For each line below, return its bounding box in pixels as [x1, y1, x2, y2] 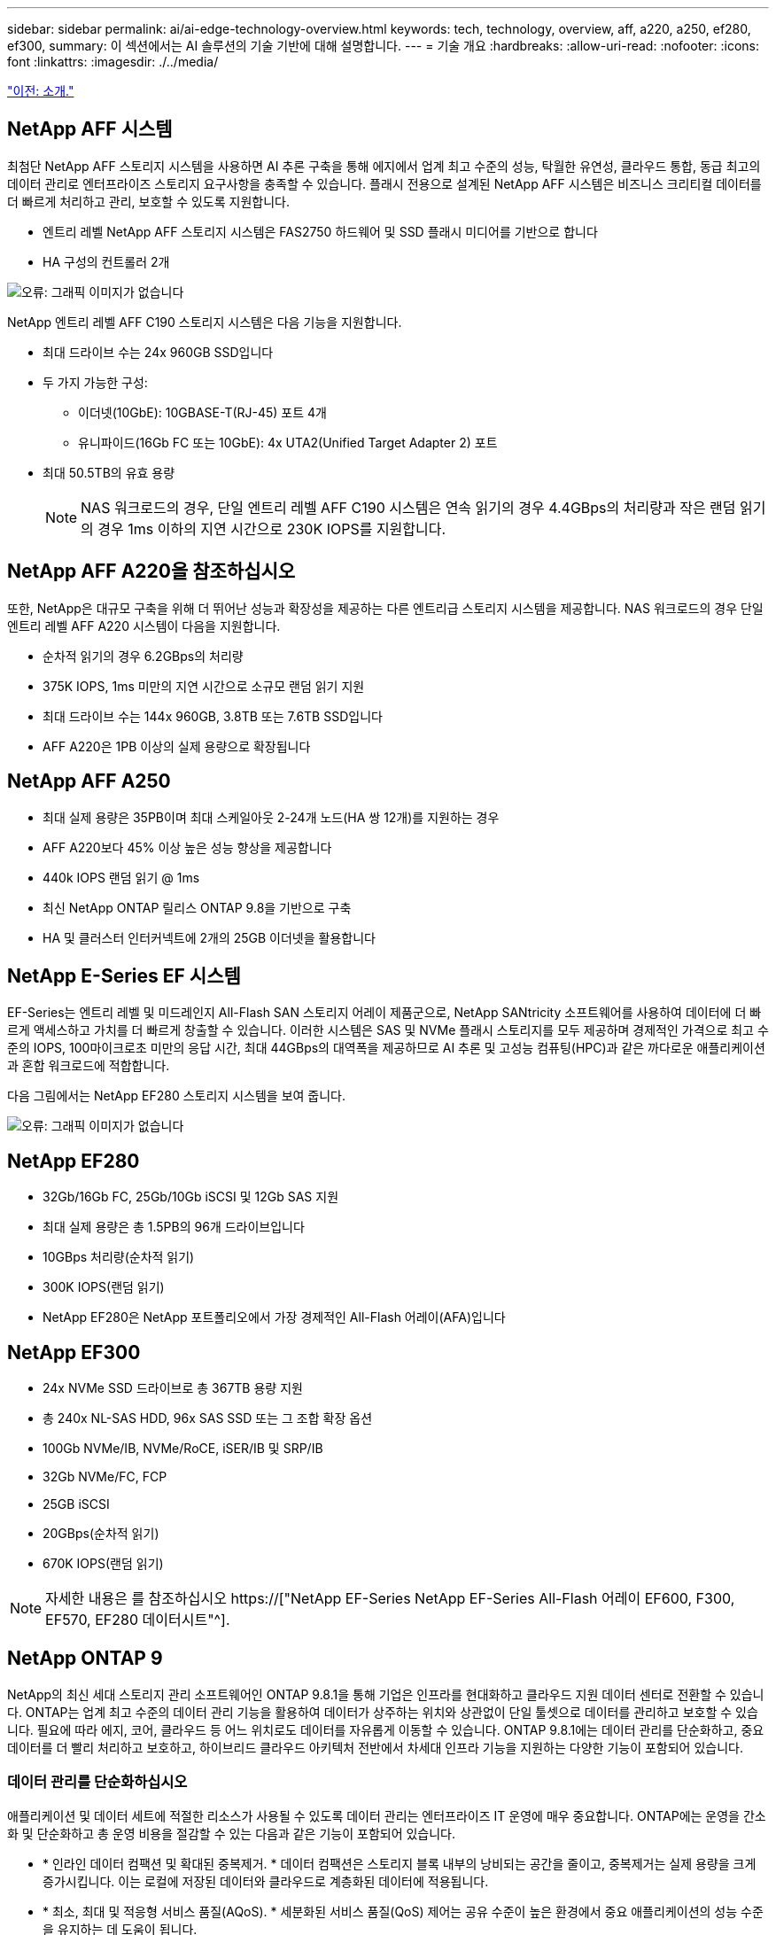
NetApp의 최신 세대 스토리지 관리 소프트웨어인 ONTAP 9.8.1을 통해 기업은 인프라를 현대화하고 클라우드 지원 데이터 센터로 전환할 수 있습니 [7, 1686, 764, 1702]
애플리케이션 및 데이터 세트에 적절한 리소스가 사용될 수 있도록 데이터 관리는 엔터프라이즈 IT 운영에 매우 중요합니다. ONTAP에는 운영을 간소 [7, 1807, 766, 1823]
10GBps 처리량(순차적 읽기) [43, 1249, 195, 1265]
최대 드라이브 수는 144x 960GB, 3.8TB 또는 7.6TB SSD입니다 [43, 708, 383, 724]
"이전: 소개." [7, 83, 74, 98]
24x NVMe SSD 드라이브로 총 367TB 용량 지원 [43, 1380, 303, 1396]
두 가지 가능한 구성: [43, 374, 148, 390]
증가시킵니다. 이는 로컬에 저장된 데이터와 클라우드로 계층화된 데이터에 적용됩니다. [43, 1873, 489, 1889]
